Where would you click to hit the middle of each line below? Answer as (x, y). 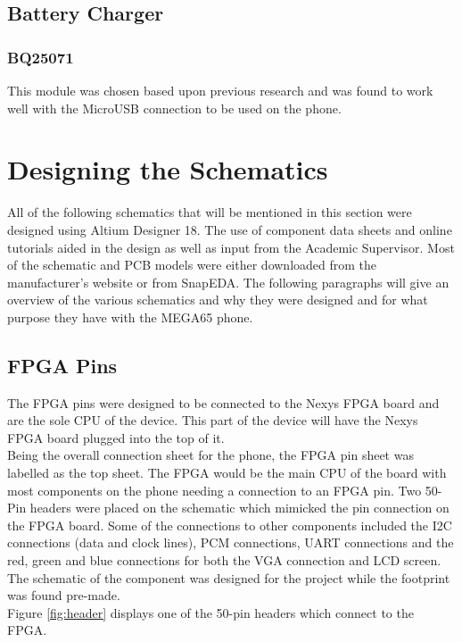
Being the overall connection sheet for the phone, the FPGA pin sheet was (210, 455)
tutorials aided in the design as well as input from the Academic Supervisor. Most (231, 247)
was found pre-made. (64, 595)
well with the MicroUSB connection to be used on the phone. (174, 108)
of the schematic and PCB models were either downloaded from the (192, 265)
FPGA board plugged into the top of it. (116, 437)
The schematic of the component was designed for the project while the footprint (229, 577)
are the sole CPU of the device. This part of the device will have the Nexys (213, 420)
